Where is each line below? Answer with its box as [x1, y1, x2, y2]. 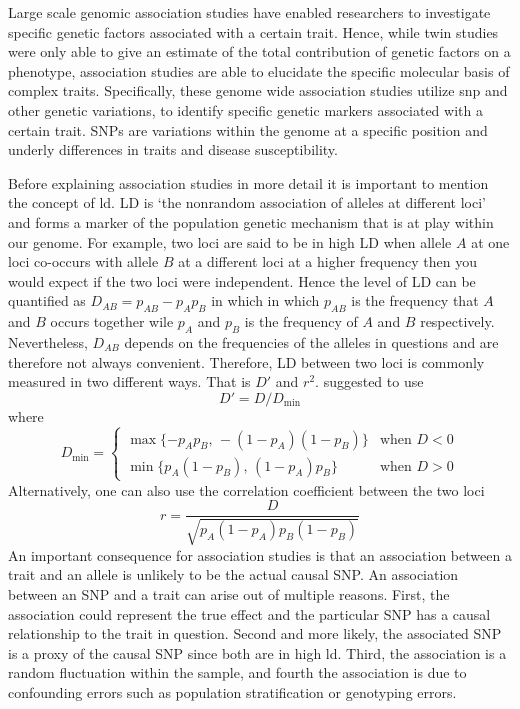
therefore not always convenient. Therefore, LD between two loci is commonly [8, 351, 485, 372]
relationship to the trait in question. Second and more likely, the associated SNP [8, 623, 502, 644]
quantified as [8, 290, 86, 311]
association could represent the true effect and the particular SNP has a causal [8, 603, 491, 624]
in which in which [211, 290, 320, 311]
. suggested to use [315, 371, 424, 392]
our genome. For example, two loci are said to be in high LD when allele [8, 231, 452, 252]
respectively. [420, 311, 495, 332]
